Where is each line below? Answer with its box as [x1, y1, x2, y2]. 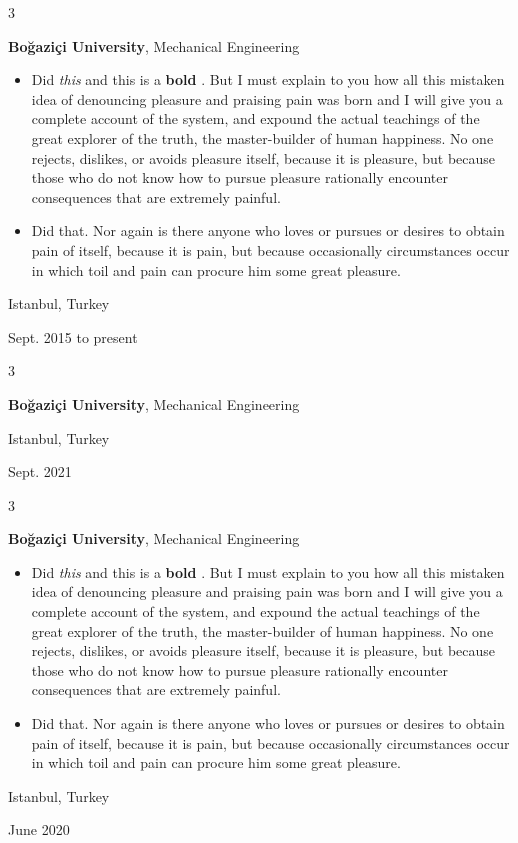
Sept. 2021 [8, 461, 72, 482]
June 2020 [8, 819, 70, 840]
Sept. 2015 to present [8, 326, 138, 347]
